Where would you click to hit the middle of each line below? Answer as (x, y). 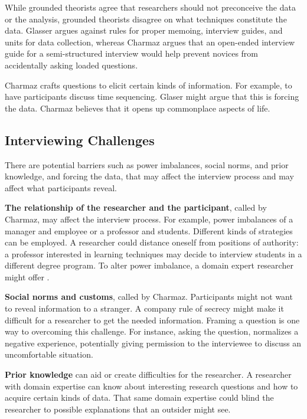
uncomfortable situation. (49, 354)
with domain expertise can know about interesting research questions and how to (151, 386)
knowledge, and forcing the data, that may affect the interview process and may (149, 176)
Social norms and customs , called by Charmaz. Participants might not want (149, 297)
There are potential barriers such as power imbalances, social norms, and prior (147, 164)
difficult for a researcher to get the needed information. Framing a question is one (152, 320)
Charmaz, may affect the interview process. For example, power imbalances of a (149, 219)
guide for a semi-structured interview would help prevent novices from (132, 53)
